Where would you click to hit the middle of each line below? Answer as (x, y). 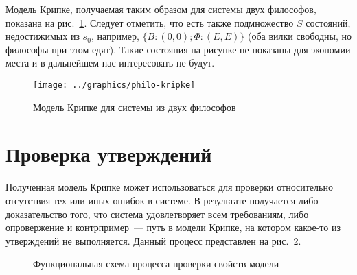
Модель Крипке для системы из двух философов (135, 107)
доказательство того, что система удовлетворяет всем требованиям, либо (157, 214)
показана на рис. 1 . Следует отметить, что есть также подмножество (150, 22)
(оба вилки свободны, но (300, 36)
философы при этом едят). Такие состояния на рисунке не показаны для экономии (178, 49)
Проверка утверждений (109, 154)
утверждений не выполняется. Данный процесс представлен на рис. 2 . (153, 240)
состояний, (328, 22)
